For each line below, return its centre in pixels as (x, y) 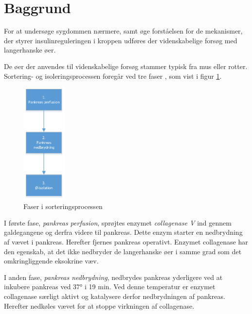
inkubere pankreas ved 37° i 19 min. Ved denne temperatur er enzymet (110, 287)
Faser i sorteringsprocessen (63, 206)
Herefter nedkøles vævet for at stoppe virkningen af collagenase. (99, 305)
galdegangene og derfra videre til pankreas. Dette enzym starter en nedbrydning (123, 232)
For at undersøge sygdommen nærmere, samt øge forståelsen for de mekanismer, (123, 31)
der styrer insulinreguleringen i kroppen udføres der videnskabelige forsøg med (121, 40)
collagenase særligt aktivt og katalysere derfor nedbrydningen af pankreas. (115, 296)
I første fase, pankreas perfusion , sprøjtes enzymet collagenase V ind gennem (118, 222)
